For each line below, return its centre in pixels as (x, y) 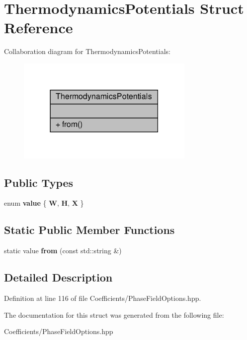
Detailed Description (58, 277)
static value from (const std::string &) (63, 251)
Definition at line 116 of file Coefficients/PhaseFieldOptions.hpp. (103, 298)
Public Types (39, 182)
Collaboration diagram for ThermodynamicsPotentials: (87, 51)
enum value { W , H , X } (44, 203)
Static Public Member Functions (89, 230)
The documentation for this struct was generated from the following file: (114, 314)
